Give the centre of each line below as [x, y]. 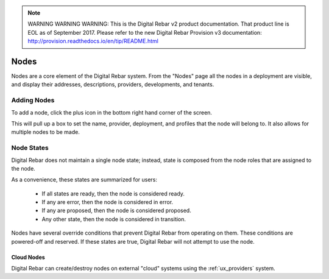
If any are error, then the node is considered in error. [108, 202]
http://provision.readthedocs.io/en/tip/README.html [93, 41]
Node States [30, 148]
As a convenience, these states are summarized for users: [84, 180]
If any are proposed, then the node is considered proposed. [116, 211]
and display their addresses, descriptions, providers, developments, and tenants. [113, 85]
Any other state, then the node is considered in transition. [114, 219]
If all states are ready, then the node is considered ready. [113, 193]
